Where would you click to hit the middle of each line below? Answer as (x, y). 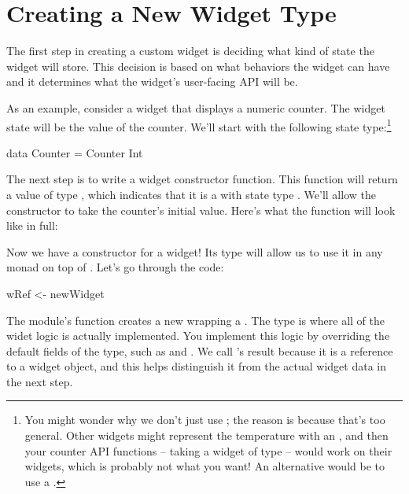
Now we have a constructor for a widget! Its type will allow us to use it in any (195, 251)
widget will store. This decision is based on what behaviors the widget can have (198, 66)
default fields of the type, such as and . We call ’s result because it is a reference (200, 350)
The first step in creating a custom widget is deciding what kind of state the (190, 51)
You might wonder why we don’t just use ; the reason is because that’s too (205, 420)
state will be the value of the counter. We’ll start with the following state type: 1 (199, 125)
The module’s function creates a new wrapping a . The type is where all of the (195, 320)
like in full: (32, 225)
